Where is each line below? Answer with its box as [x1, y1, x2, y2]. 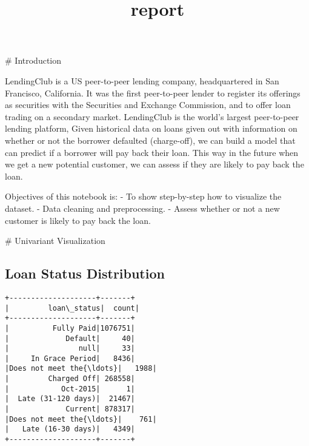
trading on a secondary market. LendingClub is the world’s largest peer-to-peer [5, 110, 299, 123]
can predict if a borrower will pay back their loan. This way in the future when [5, 146, 299, 158]
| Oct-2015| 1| [5, 384, 135, 393]
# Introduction [5, 54, 62, 67]
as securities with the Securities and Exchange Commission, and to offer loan [5, 98, 291, 111]
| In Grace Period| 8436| [5, 354, 135, 363]
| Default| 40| [5, 334, 135, 343]
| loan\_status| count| [5, 303, 139, 313]
